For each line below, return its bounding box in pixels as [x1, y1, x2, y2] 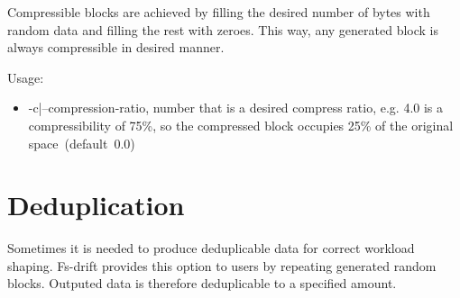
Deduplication [7, 186, 185, 223]
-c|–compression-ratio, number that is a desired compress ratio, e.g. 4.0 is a [28, 98, 444, 117]
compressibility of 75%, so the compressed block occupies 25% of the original [28, 115, 454, 134]
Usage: [7, 68, 44, 86]
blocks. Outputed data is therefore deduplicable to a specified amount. [7, 274, 397, 293]
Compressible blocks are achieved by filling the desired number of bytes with [7, 3, 430, 21]
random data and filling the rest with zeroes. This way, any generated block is [7, 20, 439, 39]
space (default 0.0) [28, 133, 135, 152]
